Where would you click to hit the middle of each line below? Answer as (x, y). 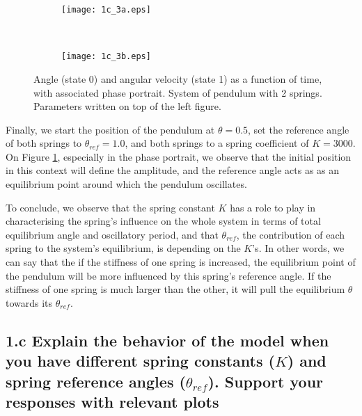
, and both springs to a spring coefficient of (217, 143)
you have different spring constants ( (140, 361)
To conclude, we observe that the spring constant (110, 207)
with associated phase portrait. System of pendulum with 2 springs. (178, 92)
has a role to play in (273, 207)
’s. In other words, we (298, 248)
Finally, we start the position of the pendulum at (110, 129)
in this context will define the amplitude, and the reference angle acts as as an (173, 170)
